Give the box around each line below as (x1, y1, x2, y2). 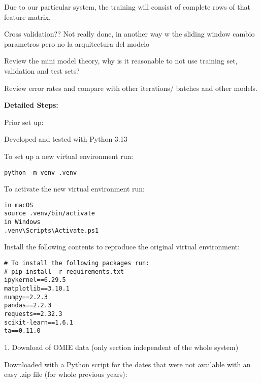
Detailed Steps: (4, 100, 58, 110)
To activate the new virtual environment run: (4, 183, 145, 194)
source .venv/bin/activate (4, 210, 95, 217)
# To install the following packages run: (4, 260, 150, 267)
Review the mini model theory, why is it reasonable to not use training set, (4, 55, 238, 66)
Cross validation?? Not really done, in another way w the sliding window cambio (4, 28, 255, 39)
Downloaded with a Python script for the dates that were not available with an (4, 359, 251, 369)
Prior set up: (4, 116, 44, 127)
